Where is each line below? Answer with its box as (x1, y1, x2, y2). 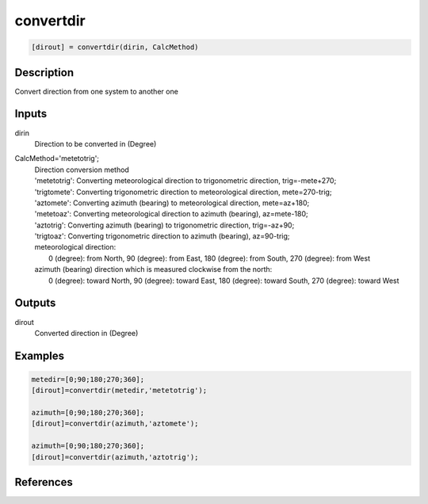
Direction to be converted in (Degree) (34, 139, 157, 148)
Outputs (14, 296, 56, 310)
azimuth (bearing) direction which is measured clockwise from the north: (34, 265, 273, 274)
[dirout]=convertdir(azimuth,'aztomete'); (31, 419, 199, 428)
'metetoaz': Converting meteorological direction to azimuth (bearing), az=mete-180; (34, 209, 308, 219)
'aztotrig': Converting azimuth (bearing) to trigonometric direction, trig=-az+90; (34, 220, 295, 230)
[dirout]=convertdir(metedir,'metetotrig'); (31, 386, 208, 395)
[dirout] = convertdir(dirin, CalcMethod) (31, 43, 199, 52)
